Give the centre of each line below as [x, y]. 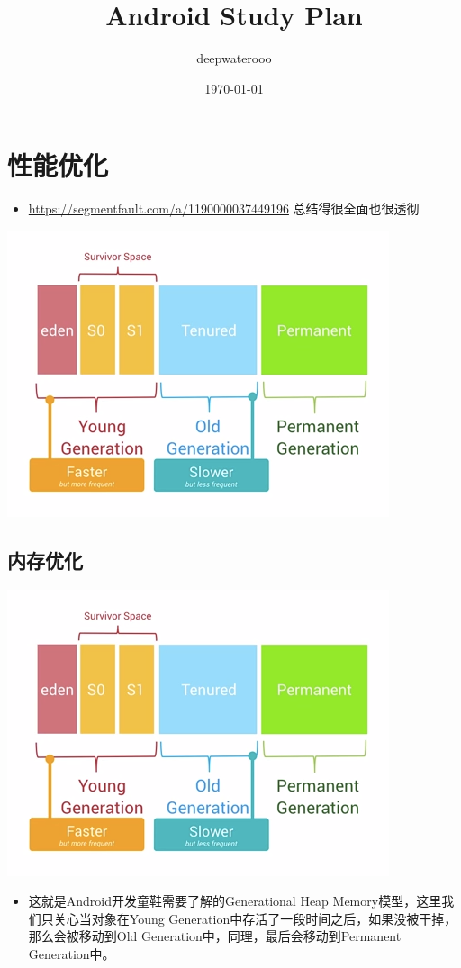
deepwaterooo [234, 58]
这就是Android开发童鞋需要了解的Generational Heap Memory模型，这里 [235, 901]
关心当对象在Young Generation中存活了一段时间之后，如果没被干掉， [255, 918]
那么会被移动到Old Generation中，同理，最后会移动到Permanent [215, 936]
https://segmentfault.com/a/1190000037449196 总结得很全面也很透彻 [224, 208]
